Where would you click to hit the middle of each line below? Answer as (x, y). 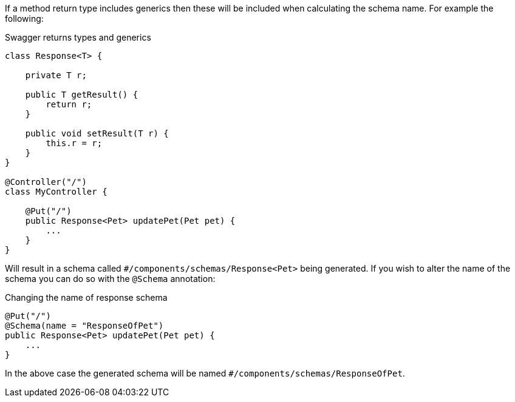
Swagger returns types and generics (78, 37)
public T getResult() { (82, 95)
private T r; (56, 75)
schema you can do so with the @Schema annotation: (110, 279)
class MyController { (56, 192)
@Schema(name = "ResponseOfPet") (84, 326)
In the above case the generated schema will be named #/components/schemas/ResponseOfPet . (205, 373)
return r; (69, 104)
